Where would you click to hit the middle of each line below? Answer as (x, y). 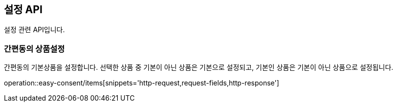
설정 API (23, 10)
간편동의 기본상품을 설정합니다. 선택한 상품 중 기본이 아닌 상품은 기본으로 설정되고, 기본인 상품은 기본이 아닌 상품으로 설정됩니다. (199, 67)
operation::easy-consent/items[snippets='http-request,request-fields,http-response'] (142, 83)
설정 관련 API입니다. (34, 30)
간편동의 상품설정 (34, 49)
